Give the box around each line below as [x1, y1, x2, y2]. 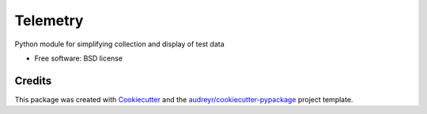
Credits [14, 74, 52, 87]
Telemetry [14, 12, 84, 29]
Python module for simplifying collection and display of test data [14, 39, 225, 49]
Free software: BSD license [34, 53, 123, 63]
